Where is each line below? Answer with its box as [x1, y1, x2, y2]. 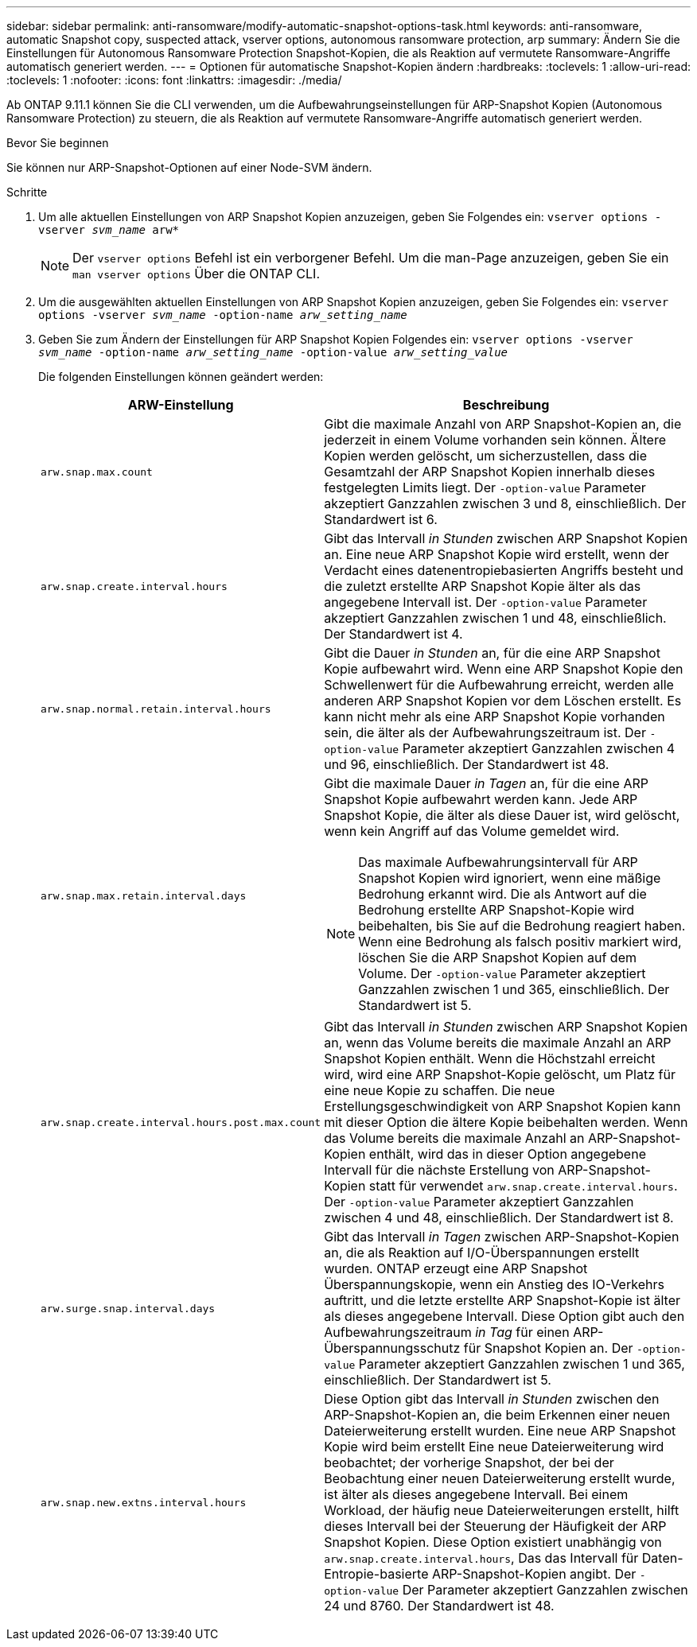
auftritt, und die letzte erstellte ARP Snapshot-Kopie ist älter [324, 1292, 680, 1308]
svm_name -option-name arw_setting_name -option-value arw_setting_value [38, 346, 508, 359]
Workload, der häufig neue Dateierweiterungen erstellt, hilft [324, 1502, 679, 1518]
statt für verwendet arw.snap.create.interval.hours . [368, 1178, 678, 1194]
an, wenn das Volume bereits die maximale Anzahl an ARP [324, 1035, 672, 1051]
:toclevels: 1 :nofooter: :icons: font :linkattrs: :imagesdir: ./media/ [6, 73, 342, 87]
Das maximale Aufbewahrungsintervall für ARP [358, 854, 638, 870]
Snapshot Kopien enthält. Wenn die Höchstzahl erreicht [324, 1051, 656, 1066]
